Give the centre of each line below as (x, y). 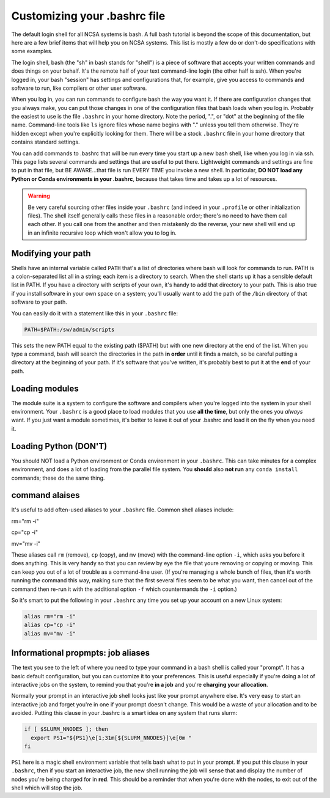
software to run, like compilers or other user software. (79, 88)
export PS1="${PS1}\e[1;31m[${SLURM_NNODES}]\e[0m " (111, 738)
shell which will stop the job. (47, 788)
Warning (39, 196)
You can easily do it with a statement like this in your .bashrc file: (95, 313)
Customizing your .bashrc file (88, 16)
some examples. (32, 51)
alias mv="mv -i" (50, 633)
